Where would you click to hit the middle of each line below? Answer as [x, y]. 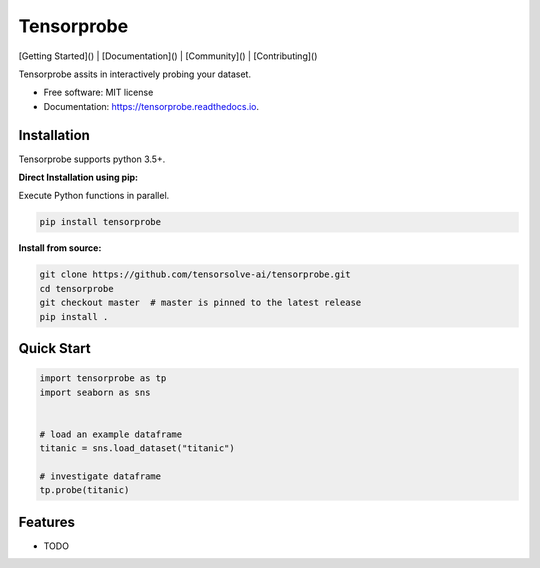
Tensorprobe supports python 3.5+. [92, 159]
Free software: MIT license [98, 92]
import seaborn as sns [95, 392]
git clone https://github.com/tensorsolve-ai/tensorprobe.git [195, 274]
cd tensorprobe [76, 288]
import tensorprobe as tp [103, 378]
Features [46, 521]
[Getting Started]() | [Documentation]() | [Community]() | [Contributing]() [168, 56]
